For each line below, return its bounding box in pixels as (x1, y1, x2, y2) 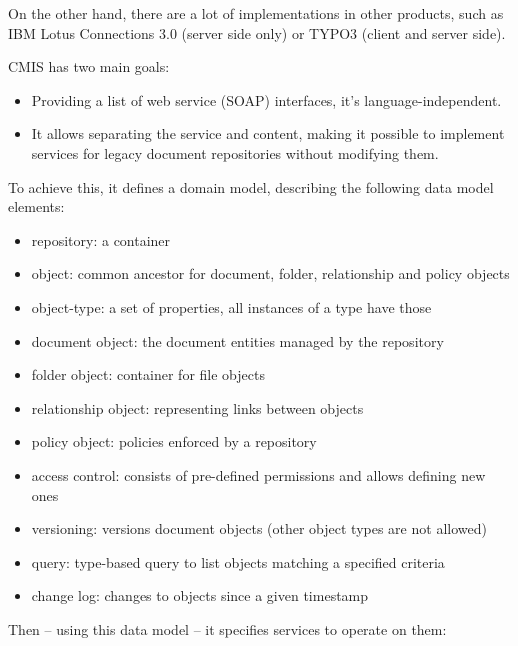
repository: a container (31, 229, 171, 250)
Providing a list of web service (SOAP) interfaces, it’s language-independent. (31, 89, 502, 110)
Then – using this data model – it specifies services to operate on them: (8, 618, 447, 639)
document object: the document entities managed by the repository (31, 330, 444, 351)
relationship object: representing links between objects (31, 397, 364, 418)
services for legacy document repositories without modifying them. (31, 142, 439, 163)
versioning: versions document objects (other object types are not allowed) (31, 518, 487, 539)
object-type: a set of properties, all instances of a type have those (31, 296, 432, 317)
